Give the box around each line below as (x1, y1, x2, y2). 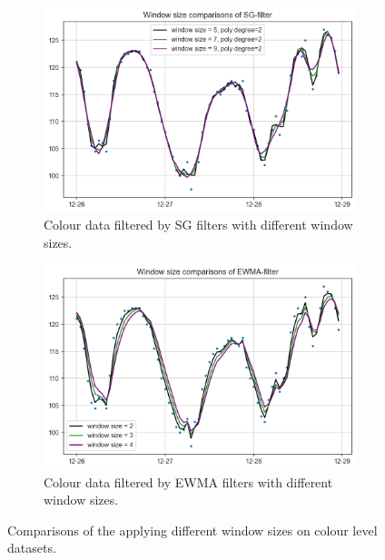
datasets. (7, 538, 56, 557)
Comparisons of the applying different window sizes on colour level (7, 520, 378, 539)
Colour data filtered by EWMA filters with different (44, 472, 333, 491)
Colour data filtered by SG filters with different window (44, 215, 353, 234)
